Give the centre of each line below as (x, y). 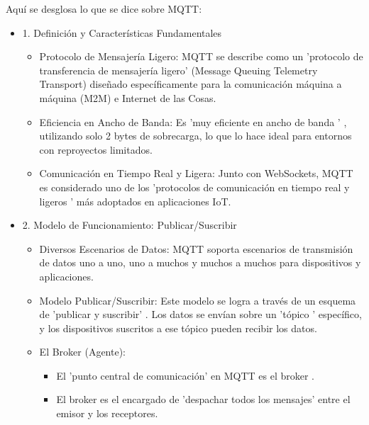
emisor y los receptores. (107, 413)
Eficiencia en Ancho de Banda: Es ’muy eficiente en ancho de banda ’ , (193, 121)
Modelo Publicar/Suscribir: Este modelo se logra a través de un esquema (198, 300)
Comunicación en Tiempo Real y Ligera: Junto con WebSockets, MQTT (196, 173)
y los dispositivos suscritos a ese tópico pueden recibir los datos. (178, 328)
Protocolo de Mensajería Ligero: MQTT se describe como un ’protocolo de (201, 56)
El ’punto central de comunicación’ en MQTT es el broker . (185, 375)
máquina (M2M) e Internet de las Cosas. (128, 97)
